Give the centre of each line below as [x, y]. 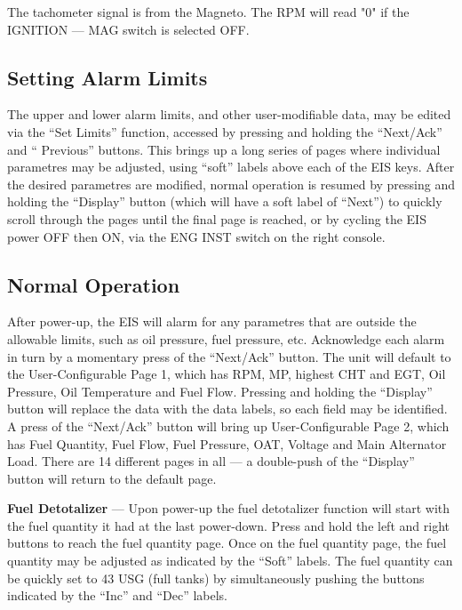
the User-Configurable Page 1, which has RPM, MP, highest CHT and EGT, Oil [227, 374]
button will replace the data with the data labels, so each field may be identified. [227, 409]
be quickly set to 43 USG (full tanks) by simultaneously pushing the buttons [216, 578]
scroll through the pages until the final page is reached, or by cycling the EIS [217, 218]
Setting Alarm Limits [108, 77]
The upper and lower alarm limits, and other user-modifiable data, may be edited [229, 114]
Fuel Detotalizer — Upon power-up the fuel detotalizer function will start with [229, 508]
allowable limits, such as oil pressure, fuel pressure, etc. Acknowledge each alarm [226, 338]
